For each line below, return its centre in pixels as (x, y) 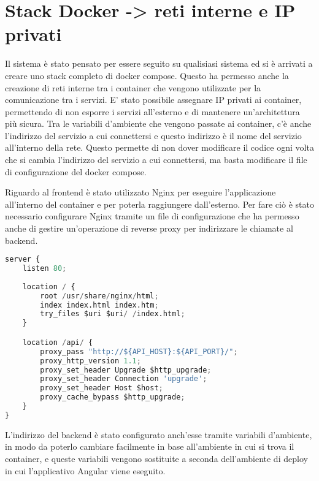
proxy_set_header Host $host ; (102, 388)
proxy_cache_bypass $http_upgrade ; (113, 397)
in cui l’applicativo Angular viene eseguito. (85, 470)
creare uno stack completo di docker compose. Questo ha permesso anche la (147, 75)
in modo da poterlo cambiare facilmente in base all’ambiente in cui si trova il (150, 446)
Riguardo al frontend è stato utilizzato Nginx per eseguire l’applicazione (140, 192)
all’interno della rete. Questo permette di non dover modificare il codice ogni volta (159, 147)
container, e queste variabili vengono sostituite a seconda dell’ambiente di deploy (156, 458)
